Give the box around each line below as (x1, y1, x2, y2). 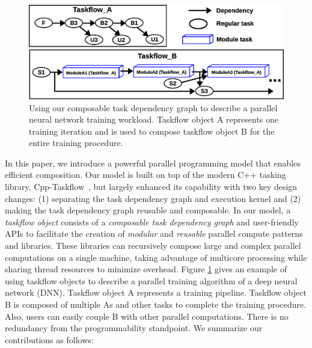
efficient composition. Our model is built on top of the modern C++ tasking (5, 168, 286, 181)
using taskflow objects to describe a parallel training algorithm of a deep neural (5, 274, 298, 287)
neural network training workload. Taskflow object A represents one (29, 113, 279, 126)
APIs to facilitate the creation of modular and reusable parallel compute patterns (5, 227, 303, 240)
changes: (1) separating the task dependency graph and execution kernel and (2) (5, 192, 301, 204)
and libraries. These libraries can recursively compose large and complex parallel (5, 239, 301, 252)
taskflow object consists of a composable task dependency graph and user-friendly (5, 215, 299, 228)
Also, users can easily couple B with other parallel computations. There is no (5, 310, 289, 322)
